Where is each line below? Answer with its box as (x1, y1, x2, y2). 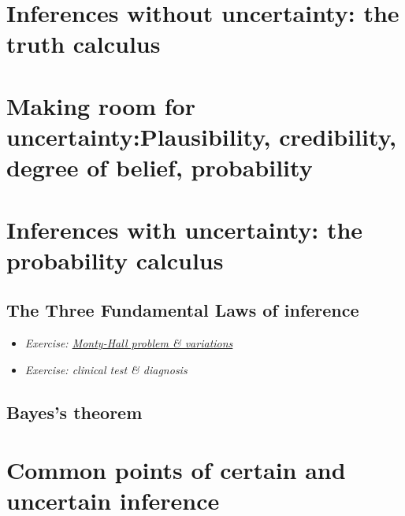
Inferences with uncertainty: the (6, 213, 363, 245)
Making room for (6, 89, 195, 121)
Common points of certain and (6, 454, 346, 486)
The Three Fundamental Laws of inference (6, 298, 359, 322)
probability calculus (6, 243, 224, 276)
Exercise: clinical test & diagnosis (24, 361, 188, 377)
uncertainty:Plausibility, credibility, (6, 120, 396, 152)
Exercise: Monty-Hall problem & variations (24, 335, 233, 351)
